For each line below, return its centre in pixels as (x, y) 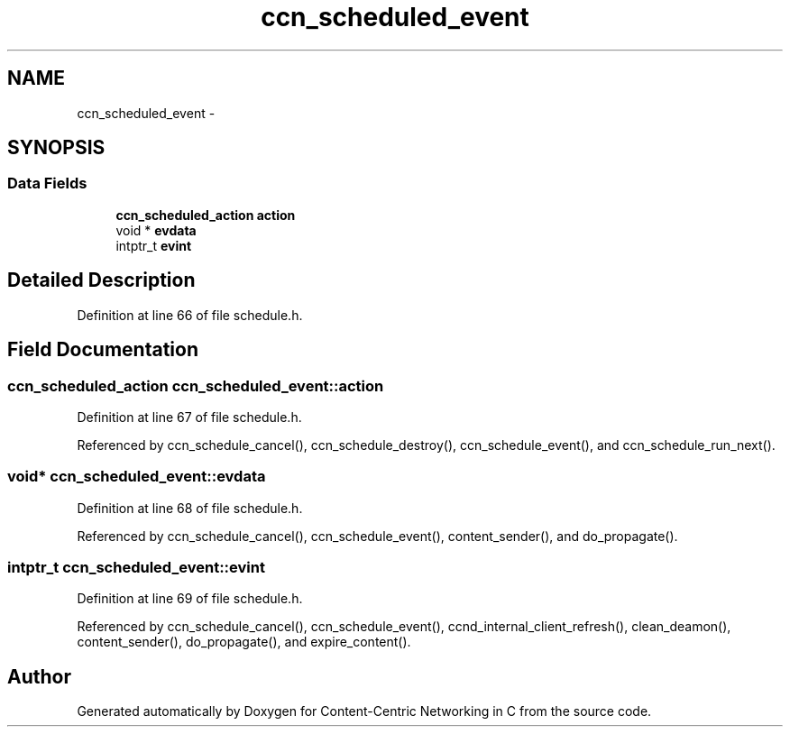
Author (39, 676)
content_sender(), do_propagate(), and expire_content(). (244, 642)
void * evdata (156, 230)
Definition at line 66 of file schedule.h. (190, 315)
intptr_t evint (154, 245)
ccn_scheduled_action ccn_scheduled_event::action (196, 385)
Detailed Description (101, 280)
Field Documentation (103, 350)
